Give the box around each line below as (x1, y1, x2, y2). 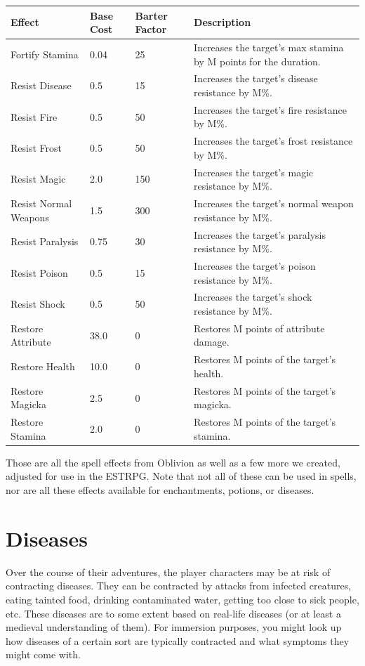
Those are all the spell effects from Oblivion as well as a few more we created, (6, 455, 340, 469)
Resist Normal (11, 196, 72, 211)
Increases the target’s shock (194, 289, 312, 304)
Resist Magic (11, 171, 66, 186)
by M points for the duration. (194, 53, 321, 68)
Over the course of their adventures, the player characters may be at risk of (6, 564, 331, 579)
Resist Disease (11, 78, 72, 93)
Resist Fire (11, 109, 58, 124)
